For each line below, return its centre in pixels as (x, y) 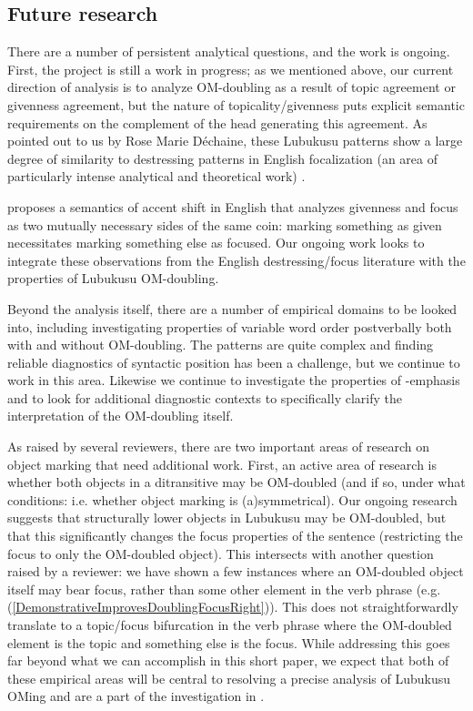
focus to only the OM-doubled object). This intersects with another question (221, 553)
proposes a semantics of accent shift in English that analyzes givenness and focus (233, 206)
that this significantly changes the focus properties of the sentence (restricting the (235, 536)
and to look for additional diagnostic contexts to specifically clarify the (205, 397)
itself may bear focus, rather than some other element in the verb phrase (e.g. (224, 589)
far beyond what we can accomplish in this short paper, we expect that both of (228, 660)
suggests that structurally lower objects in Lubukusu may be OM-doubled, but (227, 518)
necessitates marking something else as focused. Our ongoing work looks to (216, 243)
